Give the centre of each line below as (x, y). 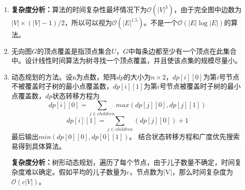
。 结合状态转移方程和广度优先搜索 (184, 136)
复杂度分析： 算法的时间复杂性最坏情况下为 (79, 9)
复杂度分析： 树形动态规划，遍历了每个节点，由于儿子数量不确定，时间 (123, 162)
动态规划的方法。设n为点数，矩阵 (64, 76)
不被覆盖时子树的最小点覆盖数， (62, 86)
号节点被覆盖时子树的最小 (200, 86)
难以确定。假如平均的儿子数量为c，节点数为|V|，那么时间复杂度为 (129, 172)
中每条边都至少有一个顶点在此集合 (182, 51)
